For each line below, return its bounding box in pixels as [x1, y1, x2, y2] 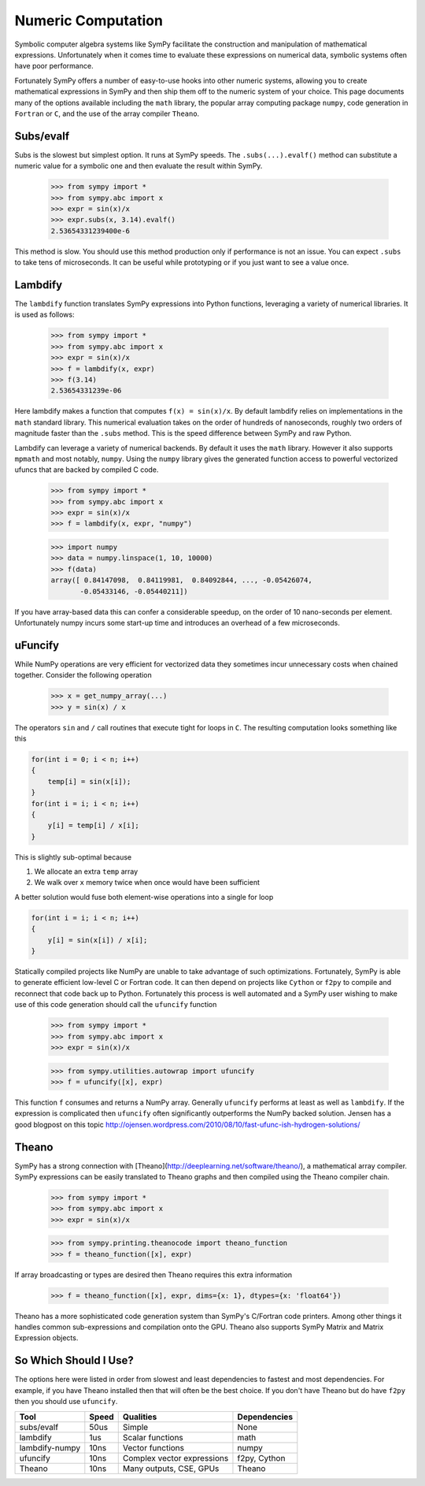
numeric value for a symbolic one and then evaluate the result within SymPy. [14, 162, 263, 171]
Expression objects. [14, 1333, 79, 1343]
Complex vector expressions [122, 1452, 229, 1463]
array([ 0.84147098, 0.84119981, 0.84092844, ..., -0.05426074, [50, 576, 312, 585]
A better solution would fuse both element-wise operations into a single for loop [14, 892, 274, 901]
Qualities [122, 1411, 157, 1422]
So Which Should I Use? [14, 1354, 134, 1367]
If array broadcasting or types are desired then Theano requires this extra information [14, 1269, 293, 1280]
